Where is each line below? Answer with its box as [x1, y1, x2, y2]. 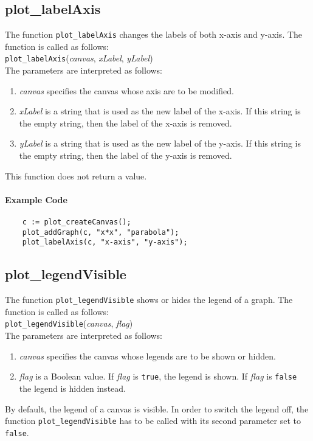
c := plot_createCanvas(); [22, 218, 131, 227]
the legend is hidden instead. [19, 381, 126, 394]
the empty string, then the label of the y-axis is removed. [19, 149, 232, 162]
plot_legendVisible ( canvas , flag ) [5, 317, 133, 330]
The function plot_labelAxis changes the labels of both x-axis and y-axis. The [5, 28, 303, 41]
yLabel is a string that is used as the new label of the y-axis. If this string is [19, 137, 301, 150]
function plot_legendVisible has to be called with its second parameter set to [5, 414, 301, 427]
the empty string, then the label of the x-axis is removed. [19, 116, 232, 129]
